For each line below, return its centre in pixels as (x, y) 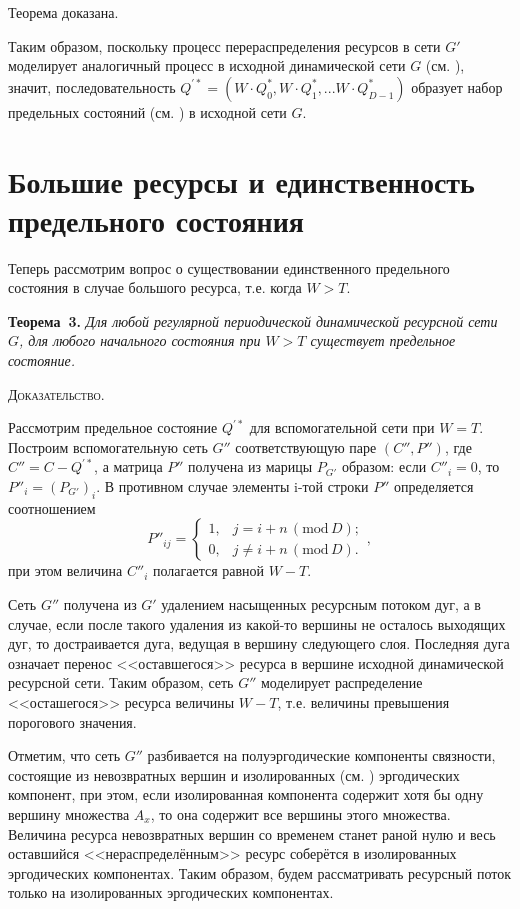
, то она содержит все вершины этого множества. (300, 813)
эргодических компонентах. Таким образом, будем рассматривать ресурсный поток (259, 872)
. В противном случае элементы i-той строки (232, 486)
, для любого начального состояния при (140, 340)
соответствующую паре (306, 446)
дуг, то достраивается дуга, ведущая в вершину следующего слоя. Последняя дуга (259, 643)
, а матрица (128, 466)
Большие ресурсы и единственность (241, 180)
